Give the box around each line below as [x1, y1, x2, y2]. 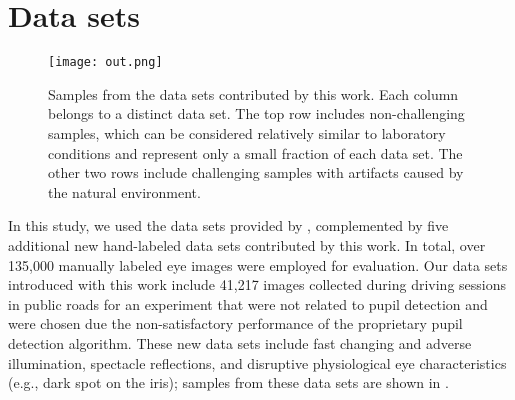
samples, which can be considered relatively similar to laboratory [48, 122, 446, 143]
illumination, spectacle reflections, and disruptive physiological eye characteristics [8, 352, 507, 373]
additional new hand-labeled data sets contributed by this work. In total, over [8, 234, 486, 255]
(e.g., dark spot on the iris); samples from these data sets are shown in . [8, 372, 449, 393]
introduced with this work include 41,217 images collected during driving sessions [8, 274, 507, 295]
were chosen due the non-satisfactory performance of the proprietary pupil [8, 313, 463, 334]
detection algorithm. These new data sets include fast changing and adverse [8, 332, 472, 353]
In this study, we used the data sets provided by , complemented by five [8, 215, 449, 236]
